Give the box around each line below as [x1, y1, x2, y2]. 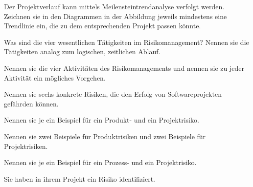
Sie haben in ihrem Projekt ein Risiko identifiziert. [4, 173, 156, 184]
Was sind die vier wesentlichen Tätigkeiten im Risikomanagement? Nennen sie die [4, 37, 249, 47]
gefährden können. [4, 98, 59, 108]
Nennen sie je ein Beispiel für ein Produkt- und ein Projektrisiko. [4, 115, 199, 125]
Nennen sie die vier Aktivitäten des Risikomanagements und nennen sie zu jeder [4, 62, 245, 73]
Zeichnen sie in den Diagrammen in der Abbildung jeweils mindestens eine [4, 11, 227, 21]
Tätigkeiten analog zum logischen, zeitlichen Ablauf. [4, 46, 161, 57]
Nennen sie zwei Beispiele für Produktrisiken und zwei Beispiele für [4, 131, 206, 141]
